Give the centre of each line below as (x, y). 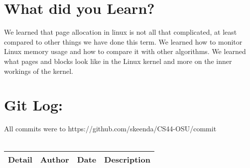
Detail (20, 160)
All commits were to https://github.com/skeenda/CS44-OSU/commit (110, 129)
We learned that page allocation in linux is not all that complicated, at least (121, 32)
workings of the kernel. (39, 71)
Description (127, 160)
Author (55, 160)
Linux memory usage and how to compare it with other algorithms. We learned (125, 51)
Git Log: (33, 105)
